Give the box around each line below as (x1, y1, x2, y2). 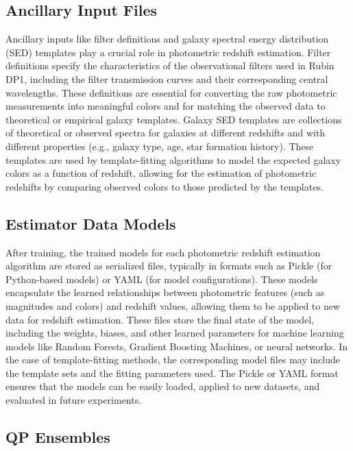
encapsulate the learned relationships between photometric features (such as (5, 285, 325, 300)
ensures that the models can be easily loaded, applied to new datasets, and (5, 379, 320, 393)
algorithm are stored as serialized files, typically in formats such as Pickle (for (5, 258, 332, 273)
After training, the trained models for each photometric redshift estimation (5, 245, 321, 259)
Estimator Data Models (5, 212, 176, 234)
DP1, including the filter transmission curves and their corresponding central (5, 71, 328, 86)
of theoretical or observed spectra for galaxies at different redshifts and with (5, 125, 326, 140)
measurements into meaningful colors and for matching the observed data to (5, 99, 326, 113)
